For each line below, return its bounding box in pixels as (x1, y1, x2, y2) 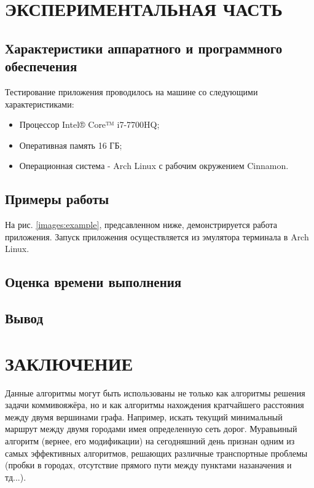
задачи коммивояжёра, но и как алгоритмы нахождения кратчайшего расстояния (5, 398, 304, 411)
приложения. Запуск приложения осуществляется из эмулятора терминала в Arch (5, 230, 309, 243)
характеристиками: (5, 97, 74, 110)
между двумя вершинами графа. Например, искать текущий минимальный (5, 410, 283, 423)
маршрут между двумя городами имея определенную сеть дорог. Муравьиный (5, 422, 297, 435)
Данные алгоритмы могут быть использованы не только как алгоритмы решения (5, 386, 305, 399)
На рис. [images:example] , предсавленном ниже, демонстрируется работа (5, 218, 278, 231)
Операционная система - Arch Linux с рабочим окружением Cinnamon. (19, 159, 289, 172)
